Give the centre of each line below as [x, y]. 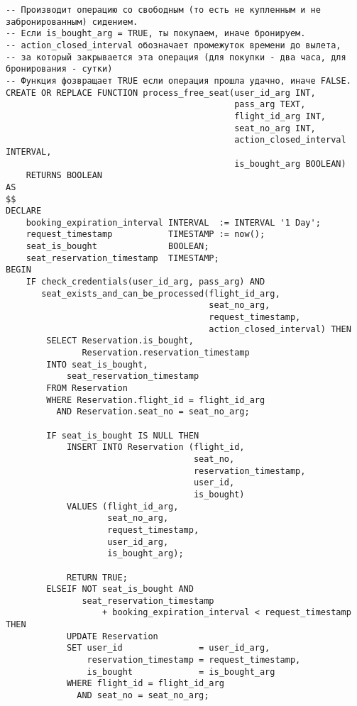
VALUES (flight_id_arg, [122, 506]
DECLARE [24, 211]
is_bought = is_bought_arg [181, 672]
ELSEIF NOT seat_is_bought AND [120, 589]
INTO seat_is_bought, [97, 364]
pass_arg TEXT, [270, 105]
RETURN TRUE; [97, 577]
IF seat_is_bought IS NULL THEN [123, 435]
